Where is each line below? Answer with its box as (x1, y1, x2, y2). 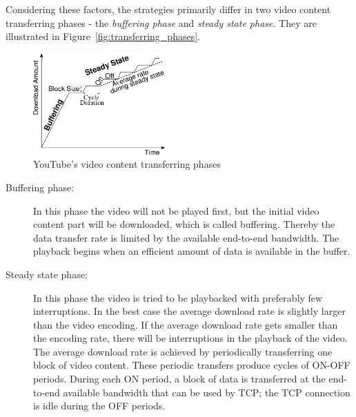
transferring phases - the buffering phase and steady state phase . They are (6, 15, 317, 30)
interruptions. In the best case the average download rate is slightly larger (33, 304, 346, 318)
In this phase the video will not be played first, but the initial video (33, 203, 319, 217)
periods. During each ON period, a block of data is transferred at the (33, 371, 326, 386)
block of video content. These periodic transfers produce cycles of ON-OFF (33, 358, 350, 372)
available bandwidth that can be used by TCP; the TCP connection (63, 385, 350, 399)
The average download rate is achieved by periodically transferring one (33, 344, 333, 358)
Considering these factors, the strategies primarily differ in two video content (6, 2, 331, 16)
